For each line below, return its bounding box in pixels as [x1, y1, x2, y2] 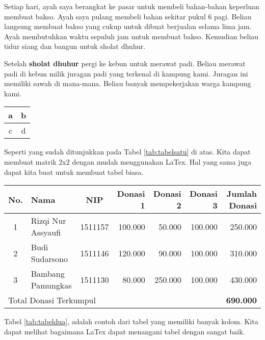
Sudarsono [31, 253, 68, 265]
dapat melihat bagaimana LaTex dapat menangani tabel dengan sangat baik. [4, 326, 245, 336]
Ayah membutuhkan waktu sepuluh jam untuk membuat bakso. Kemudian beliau [4, 31, 259, 41]
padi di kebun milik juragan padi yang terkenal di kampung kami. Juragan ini [4, 68, 248, 79]
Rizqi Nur [31, 215, 66, 227]
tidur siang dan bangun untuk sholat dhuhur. [4, 41, 146, 51]
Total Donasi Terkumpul [8, 294, 96, 306]
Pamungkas [31, 279, 72, 292]
